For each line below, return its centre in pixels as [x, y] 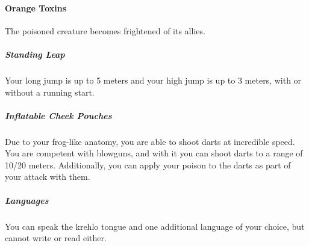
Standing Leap [35, 54]
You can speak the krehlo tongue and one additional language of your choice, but [155, 226]
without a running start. [50, 92]
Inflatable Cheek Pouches [58, 115]
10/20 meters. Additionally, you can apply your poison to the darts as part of [148, 165]
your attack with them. [48, 177]
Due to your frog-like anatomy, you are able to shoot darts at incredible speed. [150, 141]
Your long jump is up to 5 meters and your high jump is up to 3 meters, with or [153, 80]
